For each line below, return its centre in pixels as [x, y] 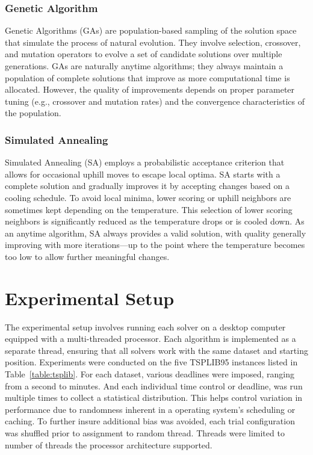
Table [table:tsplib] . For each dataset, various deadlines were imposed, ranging [150, 374]
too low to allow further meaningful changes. [87, 256]
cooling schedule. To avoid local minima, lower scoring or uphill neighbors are [148, 197]
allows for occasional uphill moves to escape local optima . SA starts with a [143, 174]
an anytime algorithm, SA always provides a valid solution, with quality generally [156, 233]
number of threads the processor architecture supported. [109, 444]
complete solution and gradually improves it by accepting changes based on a [147, 186]
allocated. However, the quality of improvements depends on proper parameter [150, 89]
